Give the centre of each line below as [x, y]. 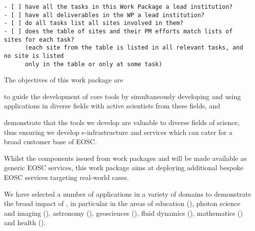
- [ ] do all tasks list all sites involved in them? [94, 23]
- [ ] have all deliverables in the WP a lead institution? [104, 15]
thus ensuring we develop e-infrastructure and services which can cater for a [118, 132]
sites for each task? [39, 39]
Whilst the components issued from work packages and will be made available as [126, 158]
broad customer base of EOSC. [51, 141]
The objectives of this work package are [64, 80]
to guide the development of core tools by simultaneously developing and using [123, 96]
